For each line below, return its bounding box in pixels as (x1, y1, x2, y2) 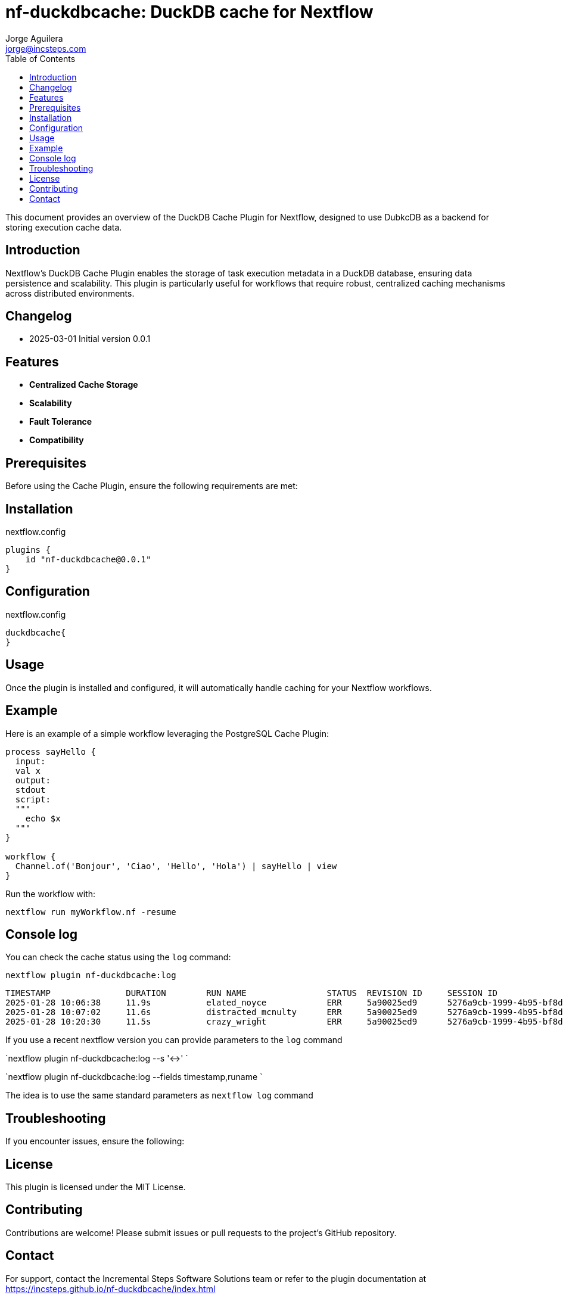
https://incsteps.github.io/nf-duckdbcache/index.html (5, 1283, 216, 1294)
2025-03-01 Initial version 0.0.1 (29, 334, 151, 344)
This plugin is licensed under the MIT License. (5, 1182, 186, 1193)
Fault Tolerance (29, 416, 92, 427)
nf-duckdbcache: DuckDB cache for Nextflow (5, 2, 374, 22)
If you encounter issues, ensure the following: (5, 1136, 185, 1147)
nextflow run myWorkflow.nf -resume (5, 907, 176, 917)
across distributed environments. (5, 288, 135, 298)
